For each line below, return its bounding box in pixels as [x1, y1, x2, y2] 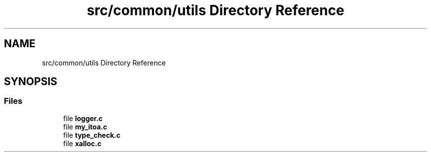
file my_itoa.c [63, 122, 107, 131]
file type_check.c [63, 130, 121, 139]
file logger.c [63, 114, 103, 123]
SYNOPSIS [4, 75, 58, 88]
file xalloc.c [63, 139, 101, 148]
